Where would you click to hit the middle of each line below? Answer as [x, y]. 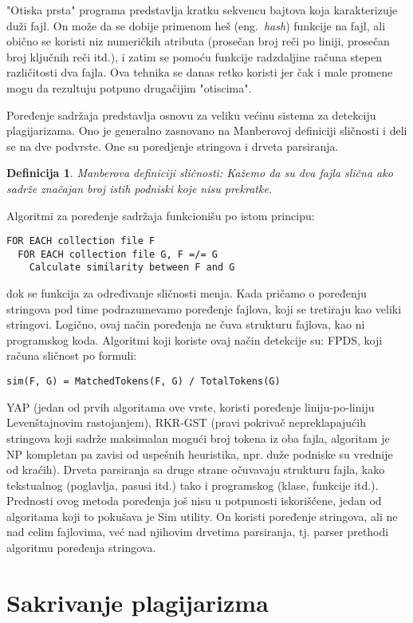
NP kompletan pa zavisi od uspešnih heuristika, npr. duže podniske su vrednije [200, 453]
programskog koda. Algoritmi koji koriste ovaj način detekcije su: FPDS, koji [195, 339]
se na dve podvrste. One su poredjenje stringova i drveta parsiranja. [173, 146]
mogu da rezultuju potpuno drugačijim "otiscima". [129, 87]
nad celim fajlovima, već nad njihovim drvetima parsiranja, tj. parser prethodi [198, 532]
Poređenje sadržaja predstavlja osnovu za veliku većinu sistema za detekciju [191, 114]
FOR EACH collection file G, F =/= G [118, 254]
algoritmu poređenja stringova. [81, 548]
